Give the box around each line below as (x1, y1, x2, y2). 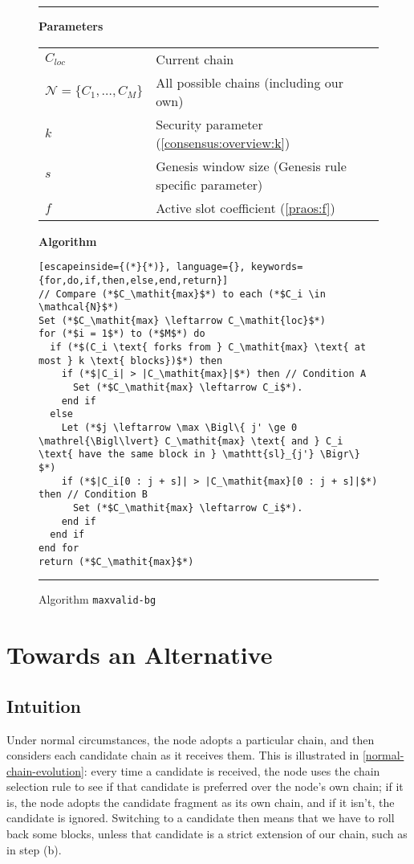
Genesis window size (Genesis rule (156, 156, 347, 175)
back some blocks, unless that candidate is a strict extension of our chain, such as (6, 825, 408, 842)
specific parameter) (156, 174, 263, 194)
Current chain (156, 49, 234, 68)
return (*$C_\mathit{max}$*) (39, 555, 194, 567)
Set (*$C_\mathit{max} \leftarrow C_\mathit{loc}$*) (39, 314, 326, 326)
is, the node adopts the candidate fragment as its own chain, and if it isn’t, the (6, 793, 395, 810)
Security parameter (156, 114, 263, 133)
